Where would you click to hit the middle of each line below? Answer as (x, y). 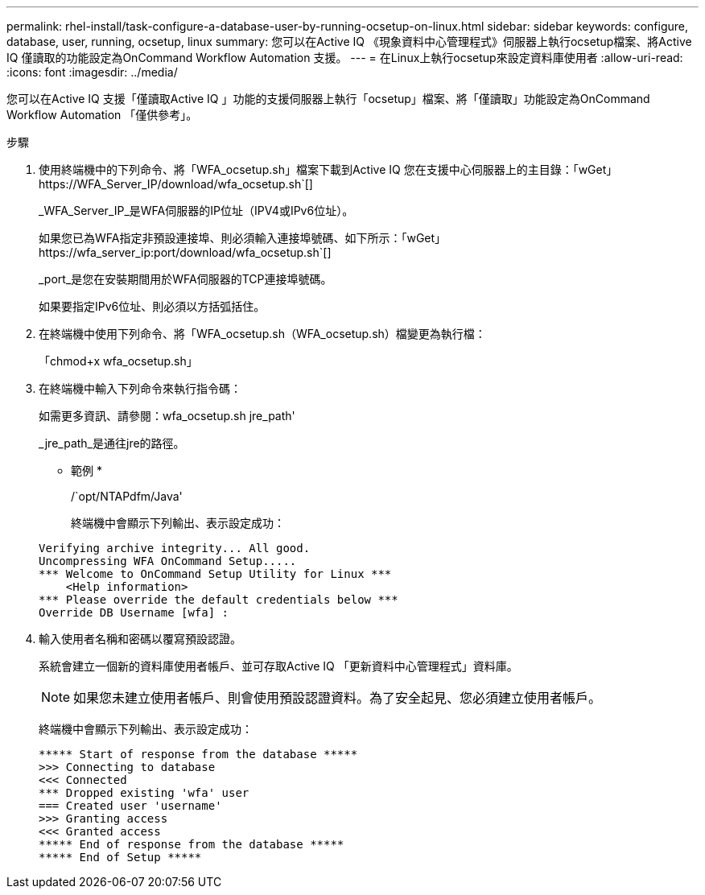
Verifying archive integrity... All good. (175, 548)
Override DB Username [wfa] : (134, 612)
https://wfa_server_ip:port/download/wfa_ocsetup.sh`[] (185, 252)
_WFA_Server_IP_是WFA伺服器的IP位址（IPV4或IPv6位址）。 (196, 210)
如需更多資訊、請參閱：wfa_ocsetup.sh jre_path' (167, 416)
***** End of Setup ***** (120, 857)
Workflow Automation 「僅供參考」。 (102, 115)
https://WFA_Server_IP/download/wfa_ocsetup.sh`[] (176, 184)
